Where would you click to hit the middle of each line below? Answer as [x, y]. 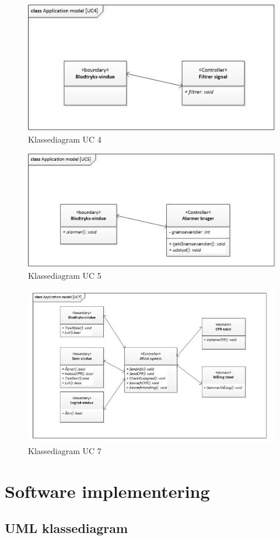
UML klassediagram [66, 528]
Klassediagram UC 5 [65, 275]
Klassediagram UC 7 [65, 450]
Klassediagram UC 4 [65, 139]
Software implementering [107, 491]
